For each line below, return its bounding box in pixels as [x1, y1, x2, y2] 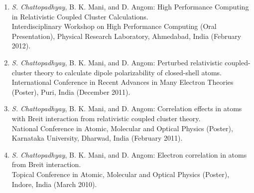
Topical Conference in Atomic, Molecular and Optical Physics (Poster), [11, 169, 230, 179]
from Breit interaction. [11, 159, 81, 170]
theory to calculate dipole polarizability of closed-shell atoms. [34, 67, 222, 77]
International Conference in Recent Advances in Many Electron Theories [11, 77, 234, 87]
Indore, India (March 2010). [11, 179, 97, 189]
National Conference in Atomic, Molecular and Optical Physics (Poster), [11, 123, 233, 133]
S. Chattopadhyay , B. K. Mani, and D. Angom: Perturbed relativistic [11, 57, 223, 67]
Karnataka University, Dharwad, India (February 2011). [11, 133, 183, 143]
